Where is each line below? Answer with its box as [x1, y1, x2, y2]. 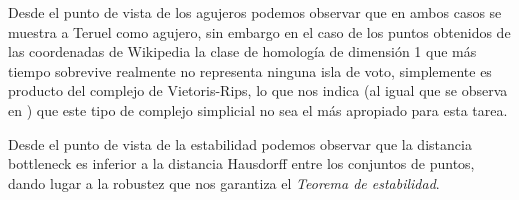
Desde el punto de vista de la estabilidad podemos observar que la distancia [8, 133, 472, 154]
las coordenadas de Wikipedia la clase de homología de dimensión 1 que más [8, 41, 477, 62]
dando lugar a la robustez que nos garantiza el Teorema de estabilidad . [8, 172, 440, 193]
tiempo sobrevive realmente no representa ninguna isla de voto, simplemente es [8, 60, 492, 81]
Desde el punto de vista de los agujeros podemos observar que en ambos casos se [8, 2, 502, 22]
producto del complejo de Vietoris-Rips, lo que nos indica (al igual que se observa [8, 80, 508, 101]
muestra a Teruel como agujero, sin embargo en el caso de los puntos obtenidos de [8, 21, 511, 42]
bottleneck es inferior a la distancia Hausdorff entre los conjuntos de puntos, [8, 153, 475, 174]
